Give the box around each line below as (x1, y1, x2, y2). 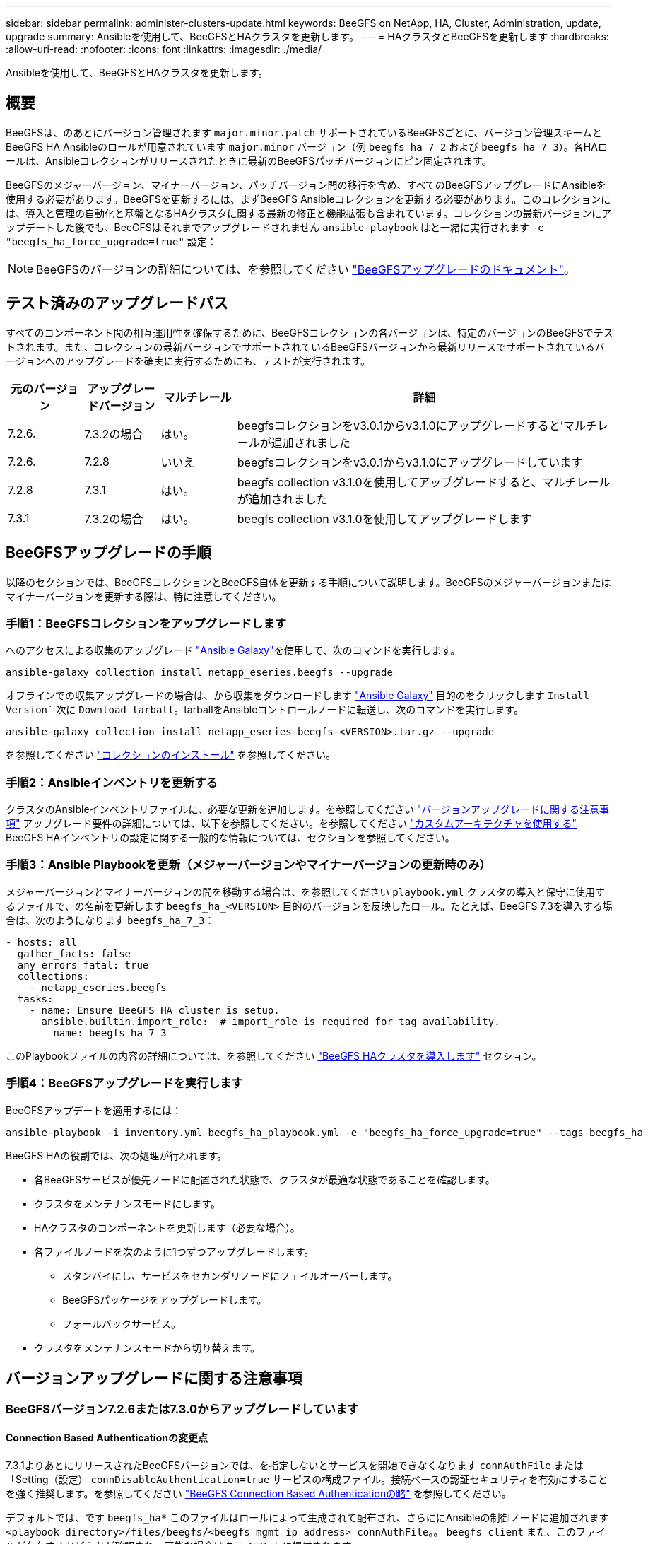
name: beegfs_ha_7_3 (53, 1027, 167, 1039)
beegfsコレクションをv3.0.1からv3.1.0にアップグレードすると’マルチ (237, 418, 597, 433)
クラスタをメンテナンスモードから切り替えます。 (34, 1341, 261, 1354)
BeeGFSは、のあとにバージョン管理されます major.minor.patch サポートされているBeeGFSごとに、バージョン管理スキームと (6, 126, 602, 139)
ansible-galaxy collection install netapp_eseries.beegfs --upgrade (6, 667, 393, 679)
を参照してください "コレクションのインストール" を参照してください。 (6, 749, 336, 761)
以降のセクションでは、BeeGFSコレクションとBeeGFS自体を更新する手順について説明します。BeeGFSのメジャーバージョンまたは (6, 575, 611, 588)
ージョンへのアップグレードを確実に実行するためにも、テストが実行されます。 (6, 354, 370, 367)
